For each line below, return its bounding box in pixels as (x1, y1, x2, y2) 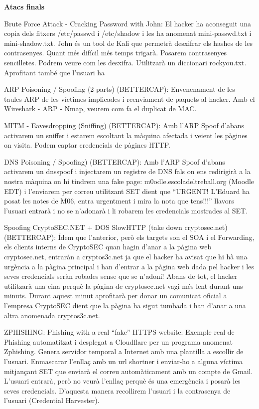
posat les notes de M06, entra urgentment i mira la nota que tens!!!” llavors (4, 196, 234, 206)
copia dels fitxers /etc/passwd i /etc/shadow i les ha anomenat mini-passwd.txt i (4, 28, 252, 38)
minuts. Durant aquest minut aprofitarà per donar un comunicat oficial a (4, 290, 227, 301)
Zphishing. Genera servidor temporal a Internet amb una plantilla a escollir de (4, 346, 244, 357)
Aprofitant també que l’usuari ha (4, 67, 105, 77)
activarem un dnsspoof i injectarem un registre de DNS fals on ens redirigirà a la (4, 166, 251, 177)
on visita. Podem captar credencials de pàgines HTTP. (4, 140, 170, 150)
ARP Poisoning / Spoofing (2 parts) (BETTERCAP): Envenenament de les (4, 84, 235, 94)
